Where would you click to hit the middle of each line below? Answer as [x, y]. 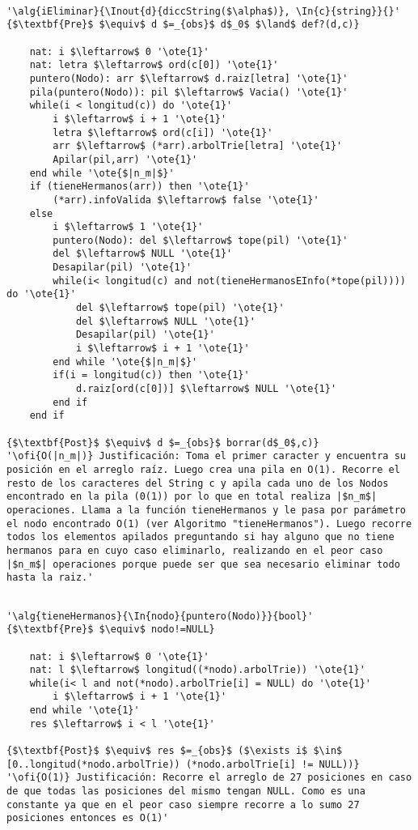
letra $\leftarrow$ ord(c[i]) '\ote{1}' [163, 132]
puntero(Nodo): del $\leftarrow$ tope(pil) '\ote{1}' [201, 240]
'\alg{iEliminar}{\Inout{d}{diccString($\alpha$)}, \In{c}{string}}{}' [203, 11]
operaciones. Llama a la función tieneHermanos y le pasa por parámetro [206, 510]
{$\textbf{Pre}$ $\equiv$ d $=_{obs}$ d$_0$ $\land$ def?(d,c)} [183, 25]
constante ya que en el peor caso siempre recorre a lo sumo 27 [183, 804]
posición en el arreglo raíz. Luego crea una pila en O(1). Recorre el [203, 469]
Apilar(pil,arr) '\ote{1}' [125, 159]
